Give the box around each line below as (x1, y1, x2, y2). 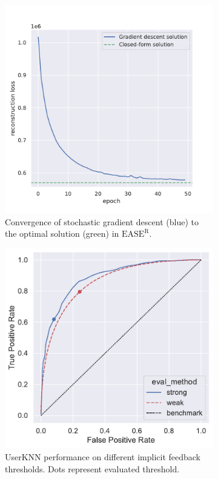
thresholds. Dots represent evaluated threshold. (5, 462, 180, 475)
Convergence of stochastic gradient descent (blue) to (5, 215, 199, 228)
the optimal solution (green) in (5, 227, 119, 240)
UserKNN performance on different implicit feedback (5, 451, 201, 463)
